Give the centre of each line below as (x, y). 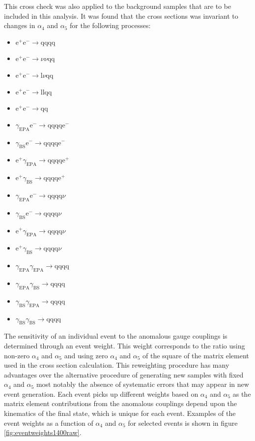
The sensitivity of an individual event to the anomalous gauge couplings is (116, 336)
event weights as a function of (49, 423)
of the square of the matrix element (196, 355)
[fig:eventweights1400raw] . (43, 432)
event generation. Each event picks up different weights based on (101, 394)
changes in (20, 25)
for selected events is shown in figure (183, 423)
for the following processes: (110, 25)
